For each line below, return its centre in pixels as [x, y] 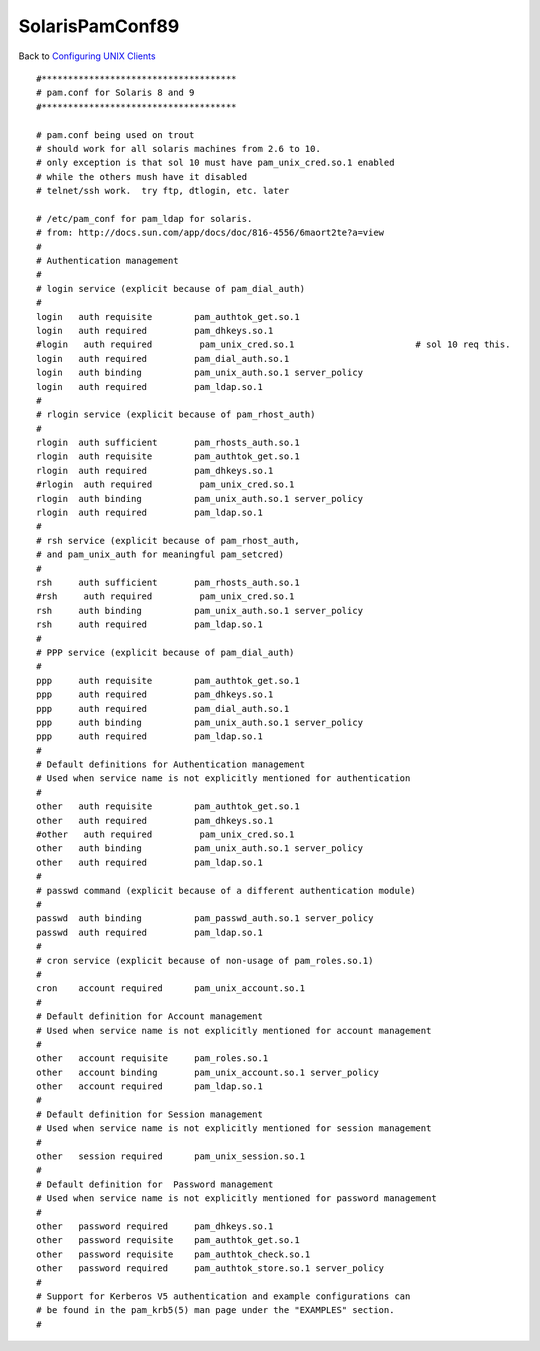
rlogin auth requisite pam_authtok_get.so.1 [168, 456]
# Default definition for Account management [150, 1016]
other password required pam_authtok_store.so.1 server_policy [210, 1268]
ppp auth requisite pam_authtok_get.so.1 [168, 680]
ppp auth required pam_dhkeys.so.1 [155, 694]
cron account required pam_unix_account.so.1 [170, 988]
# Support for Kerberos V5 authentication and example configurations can [223, 1296]
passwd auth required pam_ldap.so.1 [150, 932]
